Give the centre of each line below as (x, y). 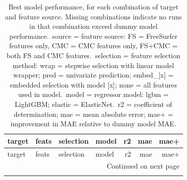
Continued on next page (143, 166)
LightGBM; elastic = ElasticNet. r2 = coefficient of (93, 104)
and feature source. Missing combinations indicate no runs (93, 16)
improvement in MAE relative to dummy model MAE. (93, 124)
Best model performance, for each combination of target (93, 6)
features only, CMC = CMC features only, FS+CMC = (93, 45)
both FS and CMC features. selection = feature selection (93, 55)
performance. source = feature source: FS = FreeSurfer (93, 36)
